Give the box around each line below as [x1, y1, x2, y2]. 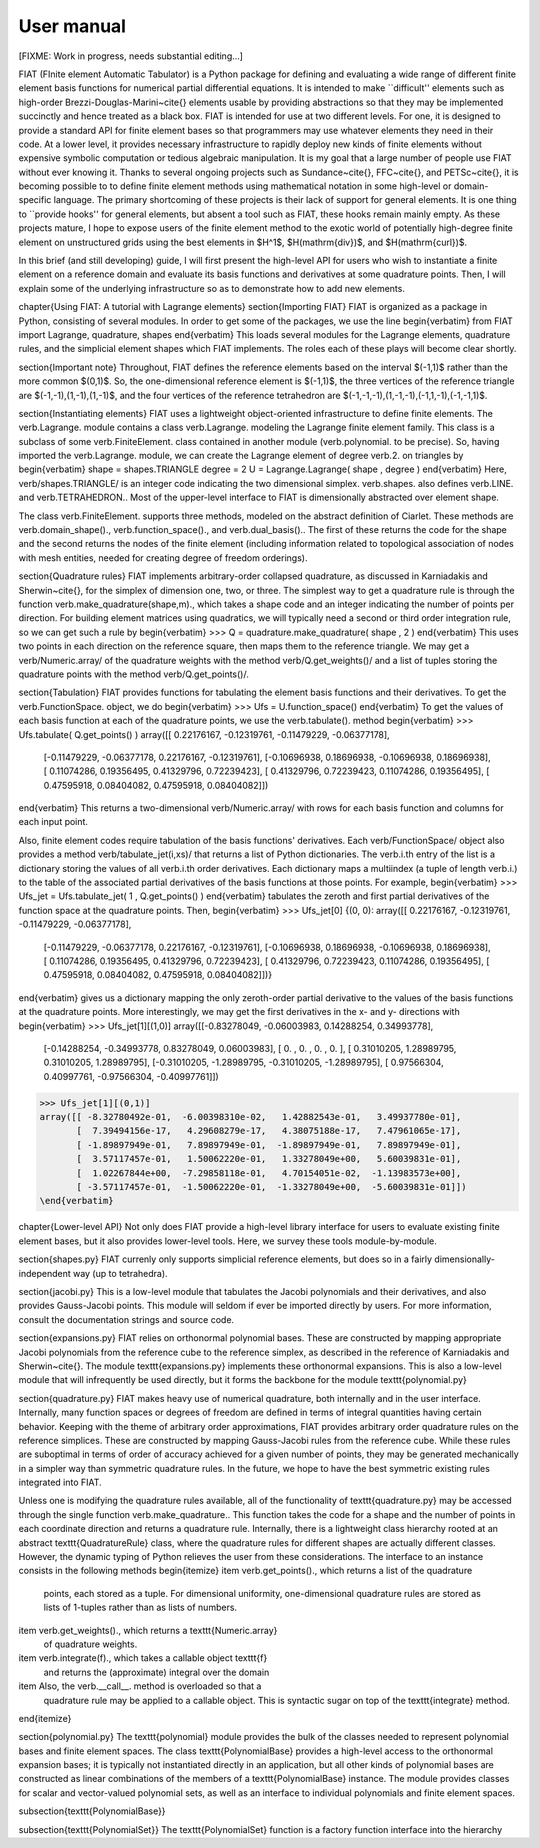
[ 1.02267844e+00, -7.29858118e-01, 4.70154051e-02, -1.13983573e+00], [76, 1167, 462, 1179]
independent [18, 1267, 71, 1279]
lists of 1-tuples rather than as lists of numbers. [43, 1601, 238, 1614]
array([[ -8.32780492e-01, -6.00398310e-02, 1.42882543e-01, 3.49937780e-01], [39, 1111, 462, 1123]
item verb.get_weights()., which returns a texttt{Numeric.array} [18, 1624, 278, 1636]
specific [18, 194, 52, 206]
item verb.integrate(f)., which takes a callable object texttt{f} [18, 1652, 268, 1664]
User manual [18, 15, 127, 37]
